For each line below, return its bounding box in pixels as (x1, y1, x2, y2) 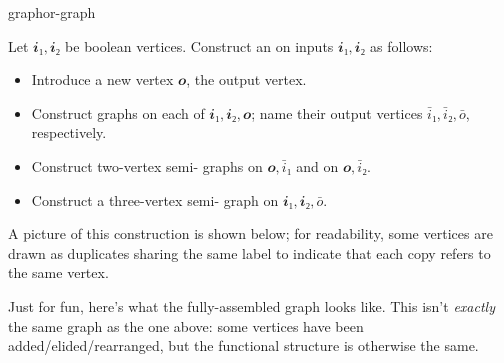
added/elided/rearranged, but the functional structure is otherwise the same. (8, 335, 479, 356)
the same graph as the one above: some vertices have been (8, 315, 364, 336)
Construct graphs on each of (31, 102, 205, 123)
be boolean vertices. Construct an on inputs (65, 35, 334, 56)
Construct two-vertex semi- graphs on (31, 155, 263, 176)
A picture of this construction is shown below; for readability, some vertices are (8, 223, 493, 244)
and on (296, 155, 339, 176)
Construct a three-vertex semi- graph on (31, 189, 279, 210)
